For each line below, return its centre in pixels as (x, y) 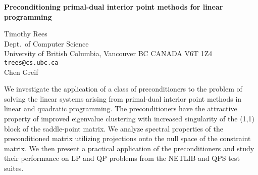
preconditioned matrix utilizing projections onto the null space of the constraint (127, 138)
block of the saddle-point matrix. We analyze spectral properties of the (114, 128)
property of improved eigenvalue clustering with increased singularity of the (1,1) (129, 118)
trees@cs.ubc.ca (31, 62)
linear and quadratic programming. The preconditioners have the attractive (121, 108)
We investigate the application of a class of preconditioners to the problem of (123, 89)
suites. (14, 168)
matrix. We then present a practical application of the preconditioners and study (129, 148)
